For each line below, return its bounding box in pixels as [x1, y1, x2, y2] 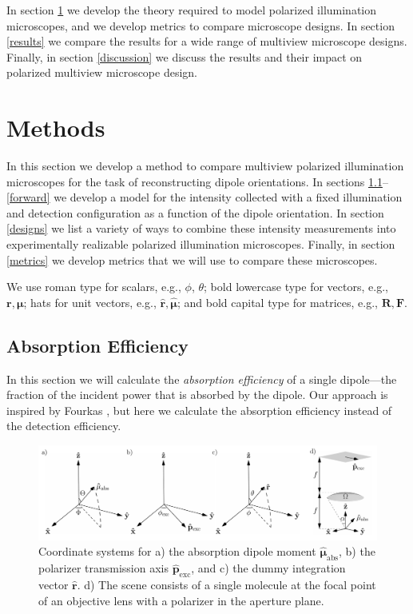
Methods [6, 111, 105, 144]
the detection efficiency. [6, 417, 121, 434]
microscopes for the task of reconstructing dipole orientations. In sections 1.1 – [6, 173, 388, 189]
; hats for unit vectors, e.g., [23, 293, 157, 310]
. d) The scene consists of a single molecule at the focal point [77, 576, 376, 593]
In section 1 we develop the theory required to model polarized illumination [6, 2, 377, 18]
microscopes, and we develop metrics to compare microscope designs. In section [6, 17, 395, 34]
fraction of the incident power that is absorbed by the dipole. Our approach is [6, 386, 388, 403]
